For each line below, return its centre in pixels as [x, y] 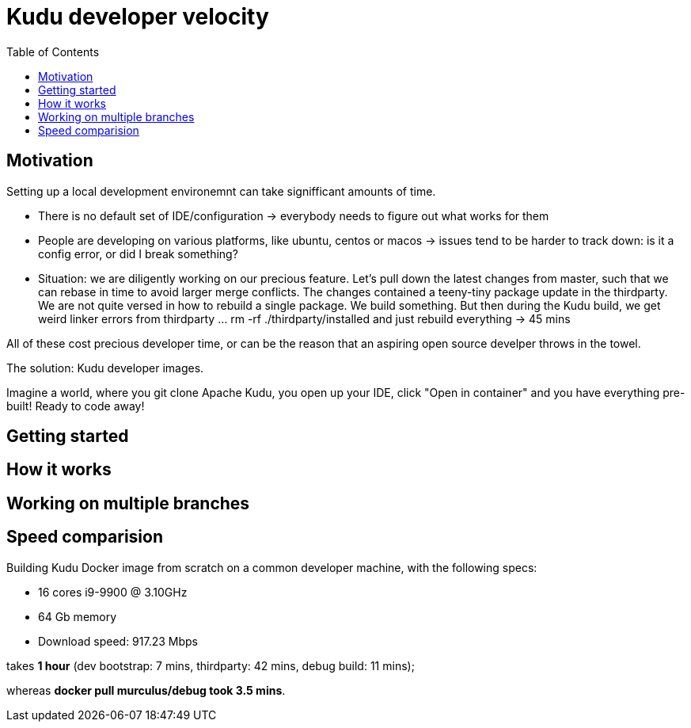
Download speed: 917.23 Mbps [118, 641]
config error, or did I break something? [138, 253]
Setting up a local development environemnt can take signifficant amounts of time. [221, 191]
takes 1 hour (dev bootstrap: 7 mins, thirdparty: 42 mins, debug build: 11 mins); [211, 665]
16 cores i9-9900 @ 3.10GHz [113, 592]
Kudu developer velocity [138, 17]
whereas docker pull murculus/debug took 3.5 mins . [146, 690]
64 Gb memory [78, 616]
